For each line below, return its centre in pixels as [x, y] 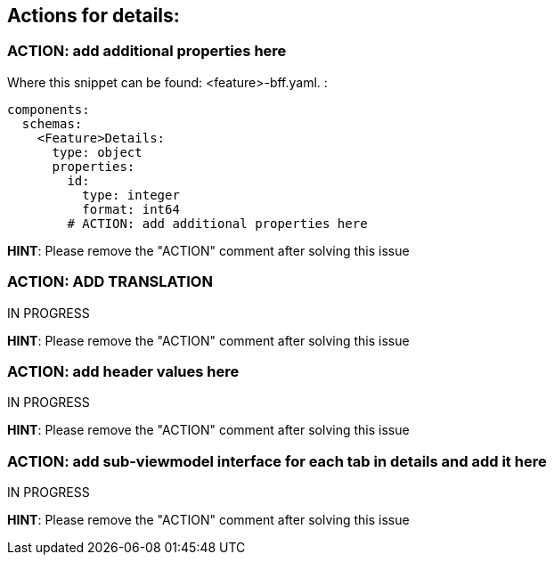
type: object [97, 152]
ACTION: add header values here [123, 371]
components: [49, 109]
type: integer [131, 195]
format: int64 [131, 209]
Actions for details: [94, 16]
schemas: [52, 123]
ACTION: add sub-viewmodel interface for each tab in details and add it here [277, 461]
